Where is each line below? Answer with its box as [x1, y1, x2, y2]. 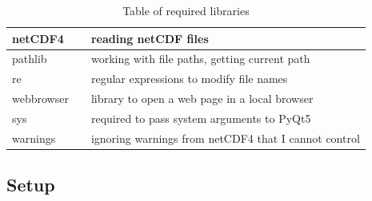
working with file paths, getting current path [90, 50, 310, 67]
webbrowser [12, 90, 69, 107]
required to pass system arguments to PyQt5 [90, 109, 311, 126]
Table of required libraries [122, 2, 250, 18]
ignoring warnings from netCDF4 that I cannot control [90, 129, 360, 146]
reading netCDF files [90, 30, 209, 46]
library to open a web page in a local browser [90, 90, 314, 107]
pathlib [12, 50, 47, 67]
